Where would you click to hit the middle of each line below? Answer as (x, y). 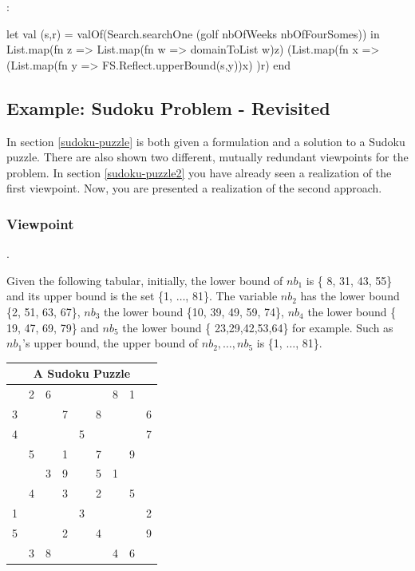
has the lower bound (350, 296)
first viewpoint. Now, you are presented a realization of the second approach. (194, 188)
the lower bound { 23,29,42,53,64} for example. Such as (258, 327)
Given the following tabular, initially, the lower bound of (145, 280)
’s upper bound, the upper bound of (111, 343)
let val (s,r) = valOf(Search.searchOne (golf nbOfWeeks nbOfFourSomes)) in (193, 33)
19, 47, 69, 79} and (53, 327)
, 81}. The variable (231, 296)
